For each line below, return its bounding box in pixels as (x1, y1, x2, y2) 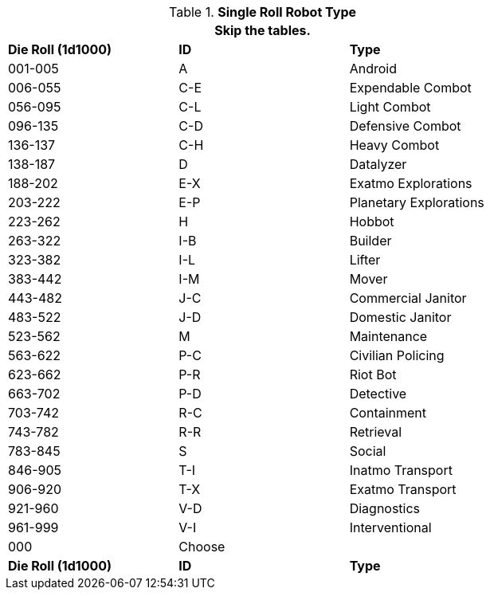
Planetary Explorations (349, 194, 484, 210)
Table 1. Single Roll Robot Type (169, 4, 356, 20)
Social (349, 443, 386, 459)
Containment (349, 405, 427, 421)
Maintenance (349, 328, 428, 344)
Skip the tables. (214, 22, 311, 38)
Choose (178, 539, 225, 555)
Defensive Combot (349, 118, 461, 134)
